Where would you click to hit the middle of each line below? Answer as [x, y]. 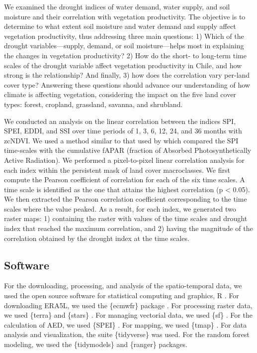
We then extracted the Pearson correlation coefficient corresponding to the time [126, 199]
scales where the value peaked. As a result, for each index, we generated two [120, 208]
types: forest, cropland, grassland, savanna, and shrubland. [93, 104]
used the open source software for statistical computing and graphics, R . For [122, 295]
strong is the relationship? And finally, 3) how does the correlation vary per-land [127, 75]
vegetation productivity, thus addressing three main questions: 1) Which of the [124, 36]
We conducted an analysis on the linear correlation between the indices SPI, [120, 121]
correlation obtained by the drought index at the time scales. [97, 238]
